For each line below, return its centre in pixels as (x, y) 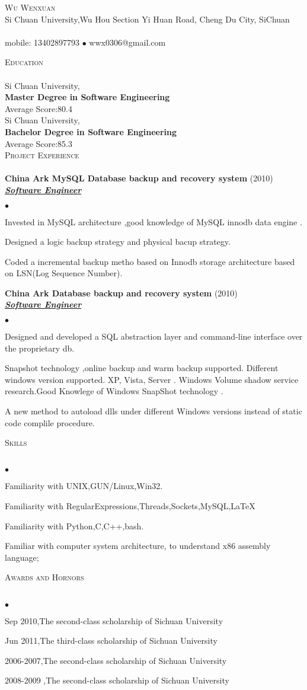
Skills (16, 443)
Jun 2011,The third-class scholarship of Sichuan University (111, 641)
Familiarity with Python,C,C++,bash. (74, 526)
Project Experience (42, 155)
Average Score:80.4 (39, 108)
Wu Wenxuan (30, 7)
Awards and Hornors (44, 577)
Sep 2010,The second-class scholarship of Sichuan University (114, 620)
